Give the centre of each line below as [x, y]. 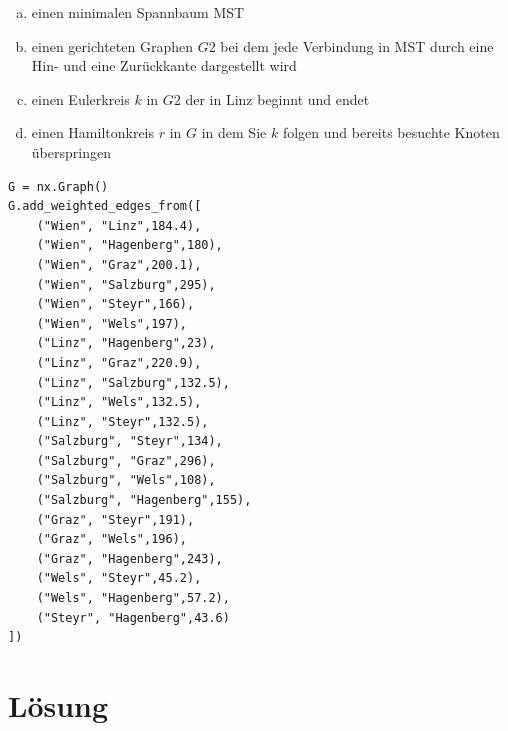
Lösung [58, 705]
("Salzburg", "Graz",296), [126, 460]
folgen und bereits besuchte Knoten [391, 132]
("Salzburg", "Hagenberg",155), [144, 500]
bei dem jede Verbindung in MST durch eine [357, 45]
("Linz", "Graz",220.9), [119, 362]
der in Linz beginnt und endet [277, 98]
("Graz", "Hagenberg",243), [129, 558]
